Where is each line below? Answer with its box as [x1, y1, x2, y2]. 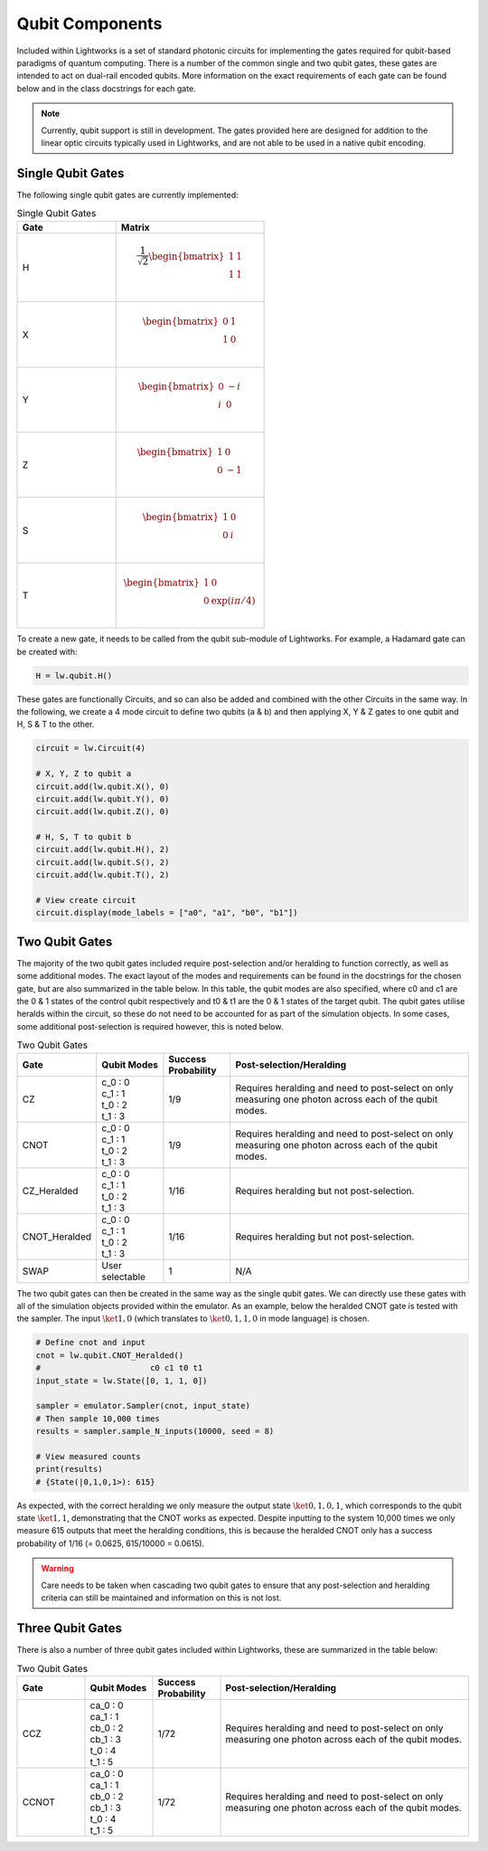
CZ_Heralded [22, 1184, 79, 1197]
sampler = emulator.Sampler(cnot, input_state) [35, 1400, 250, 1411]
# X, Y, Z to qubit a [35, 769, 132, 779]
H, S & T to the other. [16, 719, 95, 730]
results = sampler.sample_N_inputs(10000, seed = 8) [35, 1426, 275, 1437]
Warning [41, 1563, 74, 1574]
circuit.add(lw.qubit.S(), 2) [35, 857, 170, 868]
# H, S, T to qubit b [35, 832, 132, 842]
